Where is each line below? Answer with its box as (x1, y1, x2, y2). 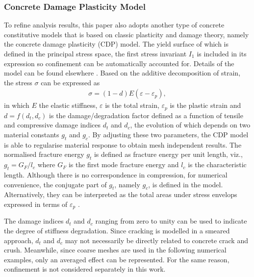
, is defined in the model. (148, 179, 223, 189)
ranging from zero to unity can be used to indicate (95, 216, 247, 226)
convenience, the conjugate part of (4, 179, 107, 189)
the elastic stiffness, (39, 100, 98, 110)
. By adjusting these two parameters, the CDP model (88, 129, 249, 140)
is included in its (197, 49, 247, 58)
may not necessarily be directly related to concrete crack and (65, 235, 248, 245)
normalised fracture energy (4, 149, 84, 159)
